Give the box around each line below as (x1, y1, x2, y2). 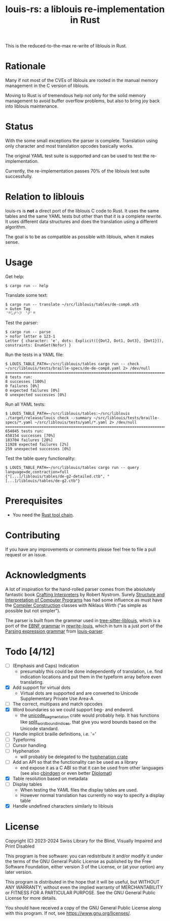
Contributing (5, 530, 60, 541)
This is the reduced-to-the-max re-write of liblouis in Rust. (5, 43, 127, 49)
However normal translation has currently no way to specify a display (20, 792, 164, 798)
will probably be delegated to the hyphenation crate (20, 754, 128, 760)
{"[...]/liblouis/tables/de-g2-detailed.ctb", (5, 474, 105, 479)
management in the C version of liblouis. (5, 82, 90, 89)
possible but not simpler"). (5, 607, 61, 613)
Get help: (5, 273, 24, 279)
